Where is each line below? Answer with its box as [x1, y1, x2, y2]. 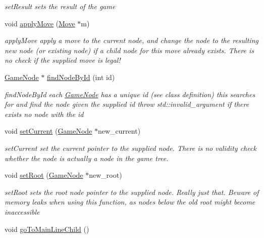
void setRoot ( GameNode [5, 170, 83, 180]
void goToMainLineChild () [5, 223, 89, 234]
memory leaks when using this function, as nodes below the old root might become [5, 196, 255, 207]
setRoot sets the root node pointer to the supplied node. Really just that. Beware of [5, 186, 259, 197]
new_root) [89, 170, 122, 180]
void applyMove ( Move [5, 18, 75, 28]
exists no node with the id [5, 108, 84, 119]
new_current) [98, 126, 141, 136]
